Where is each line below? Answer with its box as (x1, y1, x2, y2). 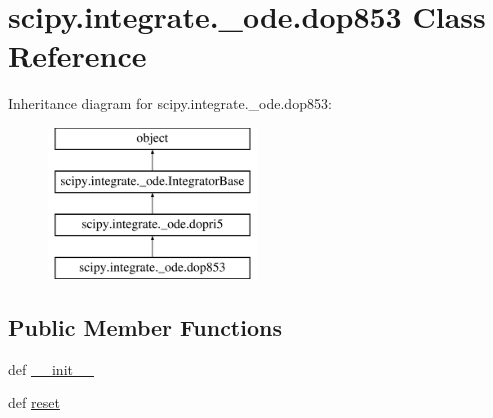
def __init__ (8, 358, 94, 379)
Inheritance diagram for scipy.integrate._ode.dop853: (8, 93, 332, 114)
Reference (8, 35, 147, 76)
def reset (8, 392, 60, 413)
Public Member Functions (8, 312, 282, 343)
